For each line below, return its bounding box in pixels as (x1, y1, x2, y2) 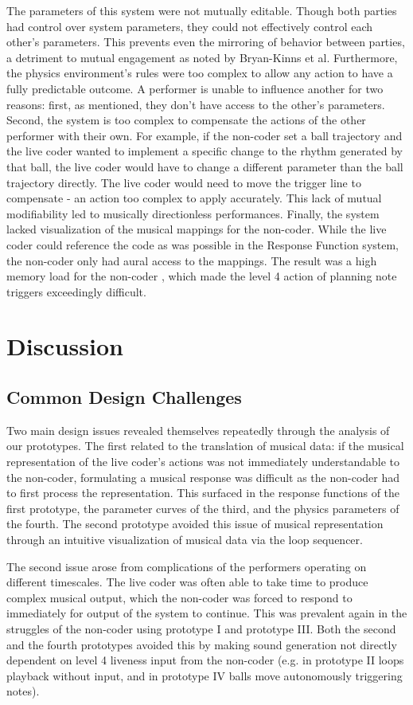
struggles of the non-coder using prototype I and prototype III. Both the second (6, 620, 396, 636)
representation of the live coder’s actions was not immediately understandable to (6, 453, 400, 470)
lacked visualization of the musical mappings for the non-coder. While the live (6, 221, 387, 237)
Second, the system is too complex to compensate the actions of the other (6, 112, 366, 128)
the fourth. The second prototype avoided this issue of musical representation (6, 515, 384, 532)
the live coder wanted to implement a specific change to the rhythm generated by (6, 143, 403, 159)
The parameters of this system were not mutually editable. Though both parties (6, 2, 397, 18)
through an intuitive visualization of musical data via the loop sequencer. (6, 531, 363, 548)
